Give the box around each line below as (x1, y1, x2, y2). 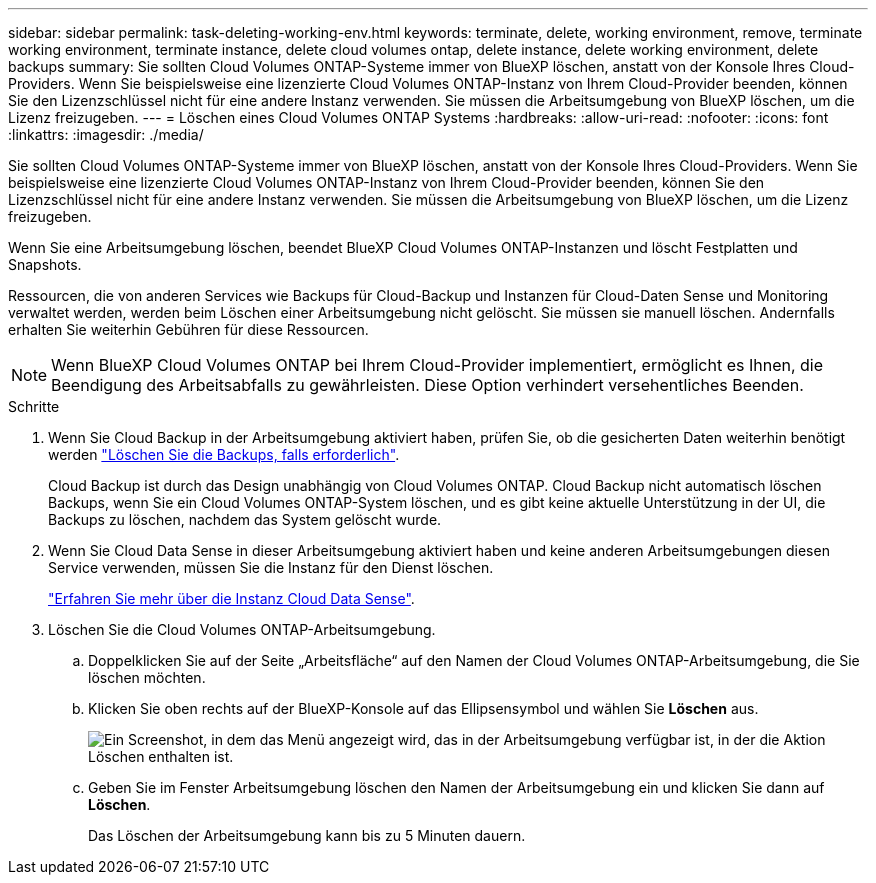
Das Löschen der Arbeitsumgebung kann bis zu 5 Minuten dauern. (88, 827, 526, 844)
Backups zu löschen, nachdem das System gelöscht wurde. (48, 511, 442, 528)
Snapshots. (8, 256, 82, 273)
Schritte (8, 398, 60, 415)
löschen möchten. (88, 669, 206, 686)
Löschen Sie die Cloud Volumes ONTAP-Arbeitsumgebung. (48, 621, 436, 638)
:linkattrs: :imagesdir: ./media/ (8, 126, 204, 143)
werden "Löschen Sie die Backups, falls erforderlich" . (48, 446, 400, 463)
